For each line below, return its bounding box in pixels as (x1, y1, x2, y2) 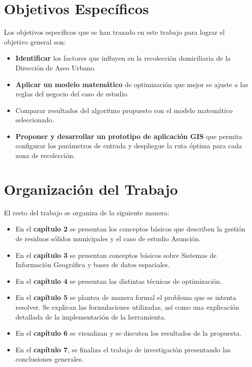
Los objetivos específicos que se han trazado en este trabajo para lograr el (4, 27, 225, 37)
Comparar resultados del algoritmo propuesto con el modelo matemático (15, 105, 233, 115)
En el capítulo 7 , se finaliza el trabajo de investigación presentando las (15, 344, 231, 354)
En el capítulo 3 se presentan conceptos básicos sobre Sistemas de (15, 250, 217, 260)
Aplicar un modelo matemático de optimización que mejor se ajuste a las (15, 79, 249, 89)
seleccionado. (15, 115, 54, 125)
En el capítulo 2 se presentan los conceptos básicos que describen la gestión (15, 224, 246, 234)
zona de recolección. (15, 150, 75, 161)
